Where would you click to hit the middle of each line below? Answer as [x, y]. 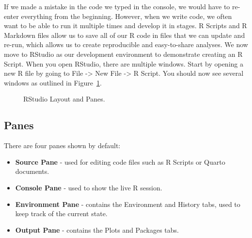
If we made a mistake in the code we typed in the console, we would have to [117, 6]
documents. [32, 171]
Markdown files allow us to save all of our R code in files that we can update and [125, 35]
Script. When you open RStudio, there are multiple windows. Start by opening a [124, 63]
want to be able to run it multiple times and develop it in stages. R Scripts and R [126, 25]
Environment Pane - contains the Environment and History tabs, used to [128, 204]
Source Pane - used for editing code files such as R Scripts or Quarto [120, 161]
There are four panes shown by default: [62, 145]
